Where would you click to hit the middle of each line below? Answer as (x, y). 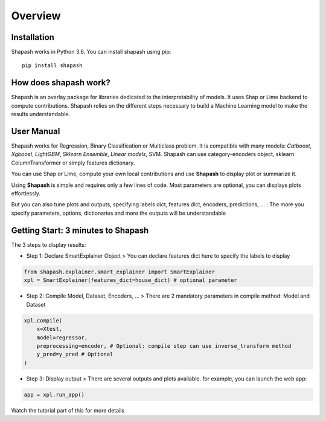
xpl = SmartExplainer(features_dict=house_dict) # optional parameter (131, 280)
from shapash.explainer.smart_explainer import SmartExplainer (120, 272)
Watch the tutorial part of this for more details (68, 410)
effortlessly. (26, 193)
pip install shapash (52, 66)
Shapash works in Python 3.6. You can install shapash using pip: (91, 52)
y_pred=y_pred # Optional (75, 354)
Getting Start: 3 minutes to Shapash (80, 230)
